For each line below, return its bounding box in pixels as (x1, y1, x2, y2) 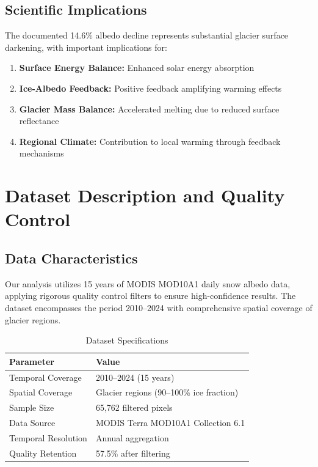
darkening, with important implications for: (5, 40, 167, 53)
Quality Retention (9, 446, 77, 459)
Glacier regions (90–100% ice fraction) (95, 386, 239, 399)
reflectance (19, 114, 59, 127)
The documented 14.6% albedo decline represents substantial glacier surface (5, 29, 289, 42)
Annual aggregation (95, 431, 169, 444)
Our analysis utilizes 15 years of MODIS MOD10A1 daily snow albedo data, (5, 277, 291, 290)
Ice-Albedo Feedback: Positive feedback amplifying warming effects (19, 81, 282, 94)
